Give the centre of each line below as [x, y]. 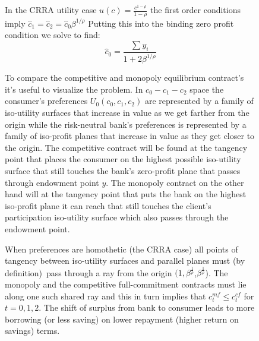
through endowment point [52, 182]
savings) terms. [32, 331]
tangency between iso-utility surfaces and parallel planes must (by [125, 261]
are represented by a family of [199, 101]
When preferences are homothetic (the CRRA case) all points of [121, 249]
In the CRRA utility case [51, 10]
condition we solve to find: [53, 35]
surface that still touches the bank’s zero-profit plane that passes [123, 170]
